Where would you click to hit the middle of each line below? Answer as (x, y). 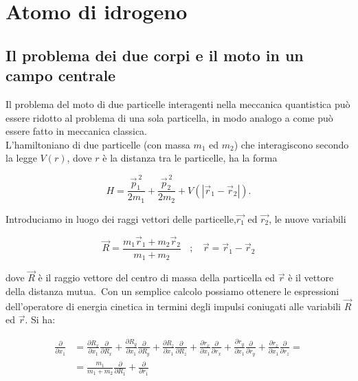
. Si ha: (40, 319)
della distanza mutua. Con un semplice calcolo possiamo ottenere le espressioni (172, 291)
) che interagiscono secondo (291, 144)
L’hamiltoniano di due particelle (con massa (98, 144)
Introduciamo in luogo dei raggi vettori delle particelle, (121, 218)
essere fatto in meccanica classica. (77, 131)
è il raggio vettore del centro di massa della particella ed (157, 277)
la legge (21, 158)
